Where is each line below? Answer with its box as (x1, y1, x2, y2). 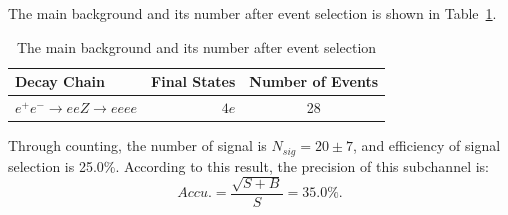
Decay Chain (15, 71, 105, 92)
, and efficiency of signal (353, 135, 501, 156)
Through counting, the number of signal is (8, 135, 267, 156)
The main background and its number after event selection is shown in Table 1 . (8, 3, 497, 23)
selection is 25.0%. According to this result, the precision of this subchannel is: (8, 155, 489, 176)
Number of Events (249, 71, 379, 92)
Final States (151, 71, 236, 92)
